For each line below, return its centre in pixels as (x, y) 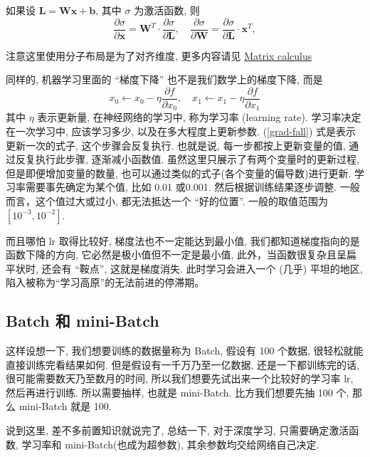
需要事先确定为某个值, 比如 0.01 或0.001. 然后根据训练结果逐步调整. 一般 (192, 187)
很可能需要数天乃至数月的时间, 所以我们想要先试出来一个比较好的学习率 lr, (180, 378)
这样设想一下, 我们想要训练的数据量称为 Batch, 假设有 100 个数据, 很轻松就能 (185, 351)
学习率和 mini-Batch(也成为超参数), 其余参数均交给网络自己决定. (170, 444)
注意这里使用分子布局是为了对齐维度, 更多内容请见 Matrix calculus (159, 55)
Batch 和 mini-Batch (83, 321)
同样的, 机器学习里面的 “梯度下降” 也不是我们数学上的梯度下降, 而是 (164, 79)
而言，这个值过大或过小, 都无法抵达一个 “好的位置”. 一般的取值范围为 (167, 200)
